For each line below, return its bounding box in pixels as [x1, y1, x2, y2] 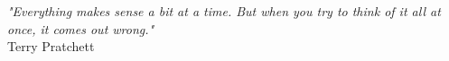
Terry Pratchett [7, 37, 95, 56]
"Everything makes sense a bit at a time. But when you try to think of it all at [7, 2, 441, 20]
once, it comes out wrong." [7, 19, 154, 38]
